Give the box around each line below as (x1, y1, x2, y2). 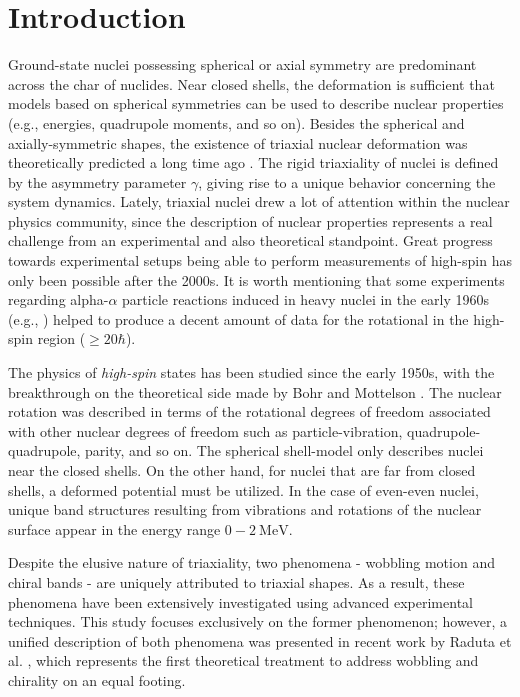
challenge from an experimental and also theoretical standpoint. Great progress (8, 230, 493, 251)
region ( (37, 328, 86, 349)
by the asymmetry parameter (8, 171, 187, 192)
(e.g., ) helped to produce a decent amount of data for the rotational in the (8, 308, 469, 329)
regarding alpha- (8, 289, 109, 310)
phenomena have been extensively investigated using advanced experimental (8, 591, 473, 612)
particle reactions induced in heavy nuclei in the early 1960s (122, 289, 490, 310)
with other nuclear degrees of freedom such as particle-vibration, (8, 420, 403, 441)
